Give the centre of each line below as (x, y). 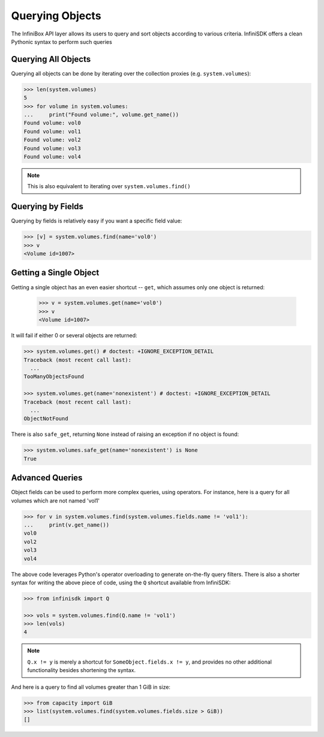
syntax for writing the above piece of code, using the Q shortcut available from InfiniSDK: (121, 583)
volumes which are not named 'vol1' (55, 500)
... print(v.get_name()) (67, 525)
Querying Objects (56, 16)
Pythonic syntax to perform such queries (61, 41)
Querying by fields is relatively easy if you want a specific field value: (97, 221)
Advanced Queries (47, 478)
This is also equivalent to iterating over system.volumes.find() (109, 186)
